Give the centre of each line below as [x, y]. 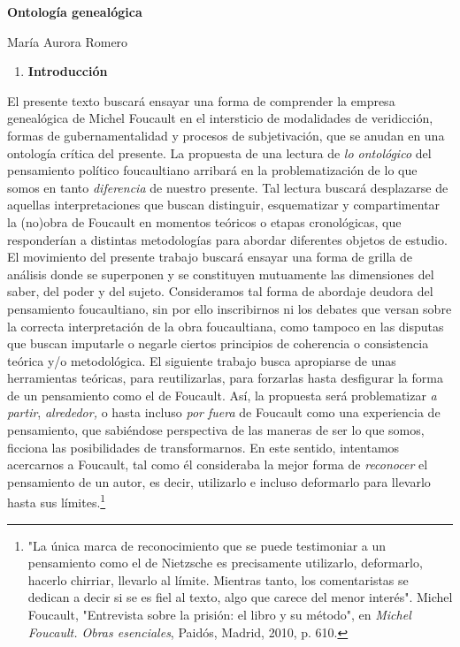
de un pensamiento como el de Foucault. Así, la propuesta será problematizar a [222, 395]
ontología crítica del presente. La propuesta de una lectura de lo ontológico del [219, 152]
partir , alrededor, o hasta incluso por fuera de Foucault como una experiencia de [224, 412]
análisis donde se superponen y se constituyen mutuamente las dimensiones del [221, 274]
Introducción [68, 71]
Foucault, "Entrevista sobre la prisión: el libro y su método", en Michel [219, 615]
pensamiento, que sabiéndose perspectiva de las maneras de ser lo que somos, [216, 430]
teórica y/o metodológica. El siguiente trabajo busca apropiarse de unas [202, 360]
